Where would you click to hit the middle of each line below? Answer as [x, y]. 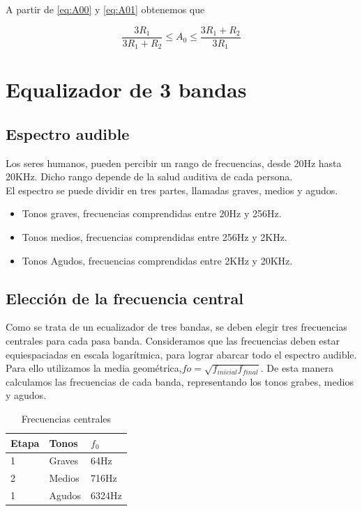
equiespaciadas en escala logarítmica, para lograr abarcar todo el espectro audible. [181, 354]
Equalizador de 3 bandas [126, 89]
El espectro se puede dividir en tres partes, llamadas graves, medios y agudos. [172, 190]
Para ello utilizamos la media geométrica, [94, 368]
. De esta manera [297, 368]
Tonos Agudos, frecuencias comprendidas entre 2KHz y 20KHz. [157, 260]
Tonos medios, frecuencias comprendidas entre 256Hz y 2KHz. [154, 237]
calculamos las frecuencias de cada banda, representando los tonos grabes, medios [180, 381]
